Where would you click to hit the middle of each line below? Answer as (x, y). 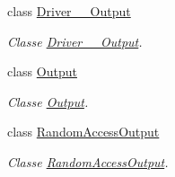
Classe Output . (48, 101)
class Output (42, 71)
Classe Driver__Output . (75, 41)
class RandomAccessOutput (83, 132)
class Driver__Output (69, 11)
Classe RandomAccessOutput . (88, 161)
